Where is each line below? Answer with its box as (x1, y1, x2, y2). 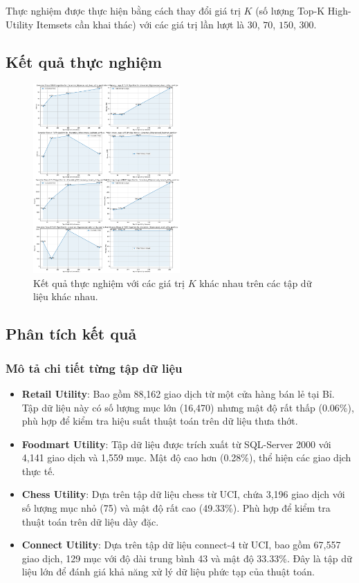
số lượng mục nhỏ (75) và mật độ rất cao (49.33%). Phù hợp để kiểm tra (21, 501, 331, 515)
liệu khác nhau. (33, 289, 98, 304)
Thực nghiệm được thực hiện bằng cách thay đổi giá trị (6, 3, 241, 17)
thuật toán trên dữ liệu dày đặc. (21, 514, 159, 528)
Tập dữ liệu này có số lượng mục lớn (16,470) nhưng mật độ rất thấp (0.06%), (21, 400, 354, 414)
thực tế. (21, 463, 55, 478)
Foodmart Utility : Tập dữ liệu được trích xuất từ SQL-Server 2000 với (21, 436, 331, 451)
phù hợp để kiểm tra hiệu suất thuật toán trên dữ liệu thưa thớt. (21, 414, 298, 428)
